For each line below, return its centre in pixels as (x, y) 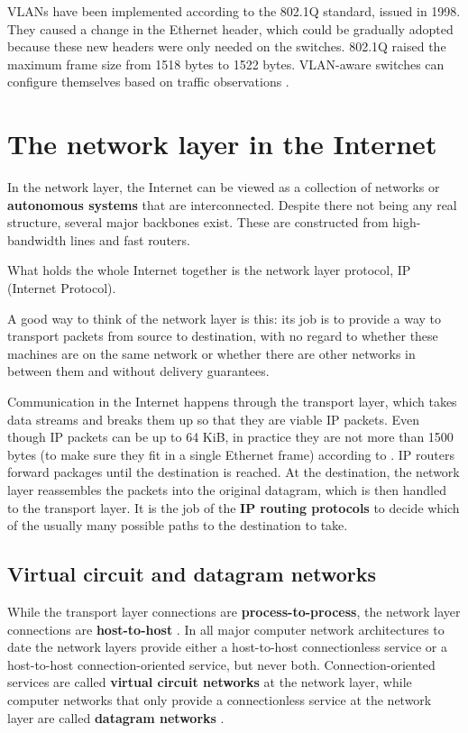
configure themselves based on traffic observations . (148, 82)
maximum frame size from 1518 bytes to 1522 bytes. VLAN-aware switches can (226, 64)
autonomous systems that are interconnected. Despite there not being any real (232, 204)
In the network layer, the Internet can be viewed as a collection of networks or (224, 187)
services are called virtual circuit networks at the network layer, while (210, 682)
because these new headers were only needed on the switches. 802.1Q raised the (227, 46)
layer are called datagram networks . (116, 717)
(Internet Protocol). (62, 288)
